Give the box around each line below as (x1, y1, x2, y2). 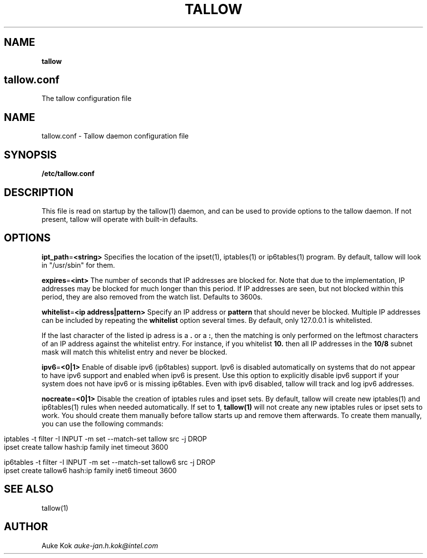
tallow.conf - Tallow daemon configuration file (41, 132, 189, 140)
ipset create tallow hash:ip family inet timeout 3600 (4, 442, 169, 451)
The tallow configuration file (41, 94, 132, 103)
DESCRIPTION (4, 186, 74, 199)
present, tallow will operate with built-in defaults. (41, 215, 198, 223)
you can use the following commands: (41, 419, 164, 428)
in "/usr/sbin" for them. (41, 260, 115, 269)
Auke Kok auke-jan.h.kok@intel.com (41, 541, 158, 550)
